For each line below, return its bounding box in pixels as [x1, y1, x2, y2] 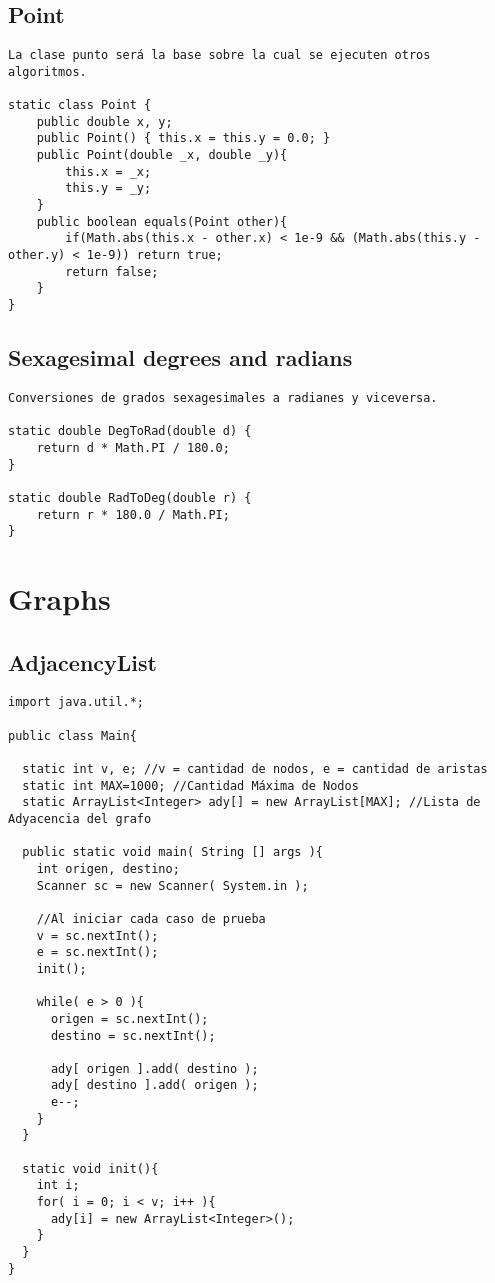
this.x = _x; [65, 164, 152, 179]
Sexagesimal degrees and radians [8, 342, 353, 373]
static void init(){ [22, 1161, 159, 1176]
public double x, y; [36, 114, 173, 129]
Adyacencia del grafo [8, 811, 152, 826]
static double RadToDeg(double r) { [8, 490, 252, 505]
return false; [65, 264, 159, 279]
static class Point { [8, 98, 152, 113]
